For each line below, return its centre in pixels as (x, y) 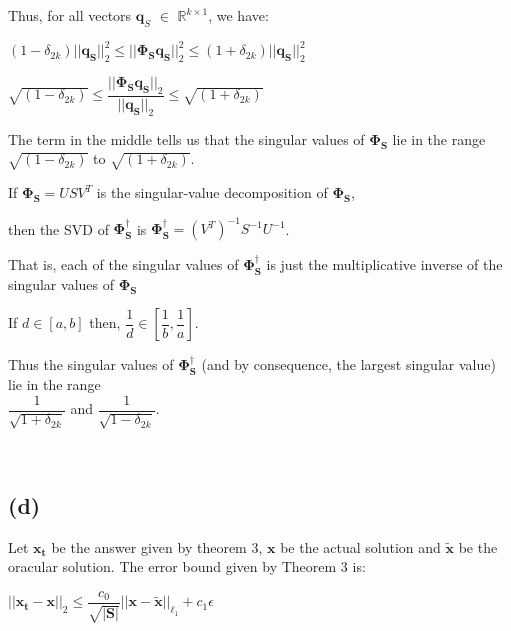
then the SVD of (58, 228)
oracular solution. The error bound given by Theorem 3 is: (187, 566)
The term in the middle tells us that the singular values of (186, 138)
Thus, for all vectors (70, 15)
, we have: (238, 15)
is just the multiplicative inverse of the (384, 264)
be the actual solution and (360, 546)
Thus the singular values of (91, 364)
